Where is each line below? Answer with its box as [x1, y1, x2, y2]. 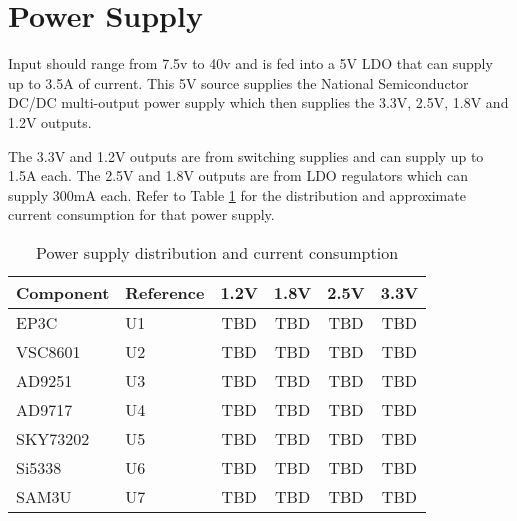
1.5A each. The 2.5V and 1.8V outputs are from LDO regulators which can [8, 165, 468, 186]
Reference [125, 280, 205, 304]
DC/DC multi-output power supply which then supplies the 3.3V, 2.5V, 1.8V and [8, 92, 509, 113]
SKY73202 [16, 426, 90, 450]
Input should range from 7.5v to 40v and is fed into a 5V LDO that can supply [8, 53, 493, 74]
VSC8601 [16, 339, 81, 363]
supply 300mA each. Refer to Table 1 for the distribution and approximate [8, 184, 466, 205]
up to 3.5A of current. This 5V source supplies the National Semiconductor [8, 72, 469, 93]
